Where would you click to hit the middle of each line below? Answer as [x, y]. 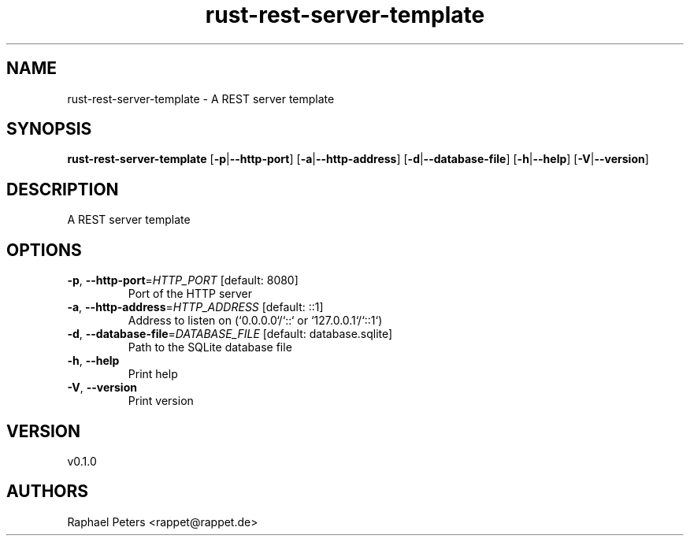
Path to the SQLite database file [210, 347]
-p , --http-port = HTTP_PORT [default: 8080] [183, 280]
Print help [153, 374]
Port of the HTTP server [190, 294]
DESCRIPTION [63, 189]
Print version [161, 401]
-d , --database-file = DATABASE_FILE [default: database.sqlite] [230, 334]
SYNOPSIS [49, 129]
